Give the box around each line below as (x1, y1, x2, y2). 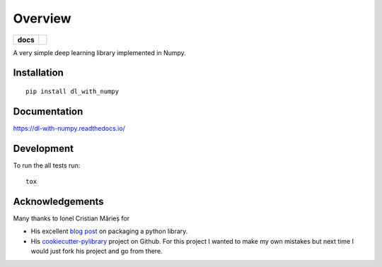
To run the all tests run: (13, 161, 81, 170)
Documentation (13, 105, 83, 117)
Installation (13, 67, 64, 79)
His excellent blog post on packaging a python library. (30, 227, 188, 236)
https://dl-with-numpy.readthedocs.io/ (13, 124, 125, 132)
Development (13, 142, 74, 155)
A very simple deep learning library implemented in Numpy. (13, 48, 187, 57)
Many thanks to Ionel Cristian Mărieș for (13, 214, 130, 222)
